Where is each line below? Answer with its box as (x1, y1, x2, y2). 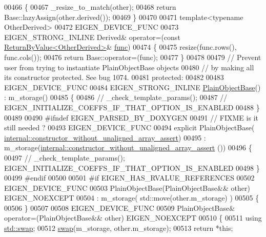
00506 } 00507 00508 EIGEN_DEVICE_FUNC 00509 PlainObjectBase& (4, 202, 235, 213)
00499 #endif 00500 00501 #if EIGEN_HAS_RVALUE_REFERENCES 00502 (4, 172, 255, 183)
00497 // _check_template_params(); (4, 152, 125, 163)
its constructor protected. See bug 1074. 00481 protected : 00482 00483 (4, 72, 224, 83)
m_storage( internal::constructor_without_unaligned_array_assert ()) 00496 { (4, 142, 252, 153)
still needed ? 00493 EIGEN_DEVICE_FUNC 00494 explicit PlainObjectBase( (4, 122, 255, 133)
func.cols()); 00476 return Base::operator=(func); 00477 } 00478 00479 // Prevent (4, 51, 261, 62)
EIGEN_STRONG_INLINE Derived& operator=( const (4, 31, 180, 42)
